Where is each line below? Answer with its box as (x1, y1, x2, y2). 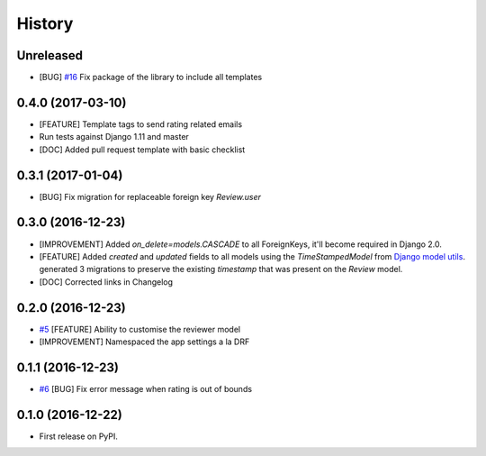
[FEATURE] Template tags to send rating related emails (39, 118, 243, 130)
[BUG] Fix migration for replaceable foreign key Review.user (39, 191, 261, 202)
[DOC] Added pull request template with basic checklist (39, 144, 246, 155)
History (16, 14, 74, 33)
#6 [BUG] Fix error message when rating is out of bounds (39, 383, 252, 394)
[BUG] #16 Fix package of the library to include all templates (39, 72, 263, 83)
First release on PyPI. (39, 431, 119, 442)
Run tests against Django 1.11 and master (39, 132, 189, 142)
